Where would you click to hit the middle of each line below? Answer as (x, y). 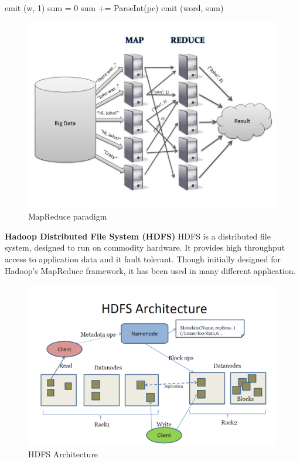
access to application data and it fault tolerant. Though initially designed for (143, 259)
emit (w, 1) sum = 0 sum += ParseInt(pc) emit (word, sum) (114, 8)
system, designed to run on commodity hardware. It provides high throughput (145, 247)
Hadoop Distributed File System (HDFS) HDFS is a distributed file (138, 236)
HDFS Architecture (63, 454)
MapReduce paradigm (68, 216)
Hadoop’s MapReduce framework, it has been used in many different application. (150, 270)
